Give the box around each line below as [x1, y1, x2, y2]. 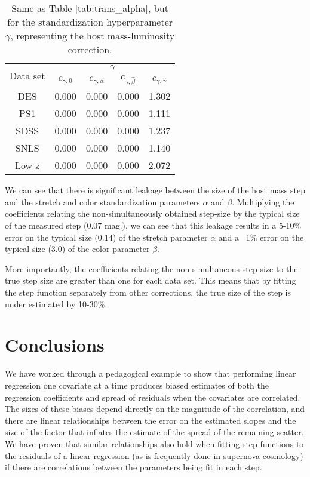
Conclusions [5, 333, 105, 357]
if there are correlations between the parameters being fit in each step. [5, 461, 262, 473]
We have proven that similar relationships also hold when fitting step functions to [5, 437, 304, 450]
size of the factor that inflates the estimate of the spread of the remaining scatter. [5, 426, 304, 438]
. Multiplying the [232, 195, 294, 208]
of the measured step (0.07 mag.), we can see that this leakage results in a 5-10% [5, 219, 302, 232]
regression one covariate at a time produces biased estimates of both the [5, 378, 269, 391]
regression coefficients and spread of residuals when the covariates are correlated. [5, 390, 300, 403]
